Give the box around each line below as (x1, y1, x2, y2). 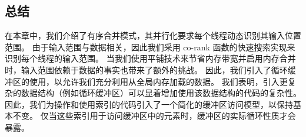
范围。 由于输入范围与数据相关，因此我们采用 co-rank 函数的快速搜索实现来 (5, 40, 295, 53)
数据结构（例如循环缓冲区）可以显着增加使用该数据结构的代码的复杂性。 (21, 87, 301, 99)
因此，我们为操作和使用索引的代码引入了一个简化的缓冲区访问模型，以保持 (5, 98, 293, 110)
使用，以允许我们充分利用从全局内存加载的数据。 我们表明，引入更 (29, 75, 288, 87)
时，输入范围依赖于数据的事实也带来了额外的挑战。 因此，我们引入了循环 (5, 63, 288, 76)
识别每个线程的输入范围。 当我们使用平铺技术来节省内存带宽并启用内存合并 (5, 52, 296, 64)
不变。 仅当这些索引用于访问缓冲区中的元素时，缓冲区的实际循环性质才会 (12, 109, 296, 122)
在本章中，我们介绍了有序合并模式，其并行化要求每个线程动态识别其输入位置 (5, 29, 301, 42)
